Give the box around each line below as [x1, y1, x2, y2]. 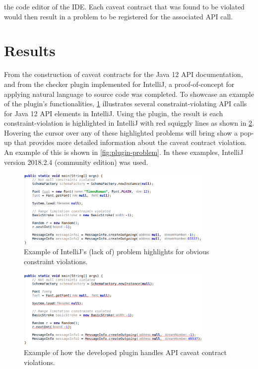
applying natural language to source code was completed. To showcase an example [4, 88, 254, 99]
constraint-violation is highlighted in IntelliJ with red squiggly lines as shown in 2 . [4, 118, 255, 128]
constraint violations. [24, 256, 88, 266]
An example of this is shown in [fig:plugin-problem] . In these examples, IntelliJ [4, 147, 244, 157]
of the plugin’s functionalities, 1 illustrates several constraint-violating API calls [4, 98, 247, 109]
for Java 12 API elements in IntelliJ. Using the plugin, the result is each [4, 108, 223, 118]
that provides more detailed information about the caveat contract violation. [14, 137, 247, 148]
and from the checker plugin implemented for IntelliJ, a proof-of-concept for [4, 78, 235, 89]
